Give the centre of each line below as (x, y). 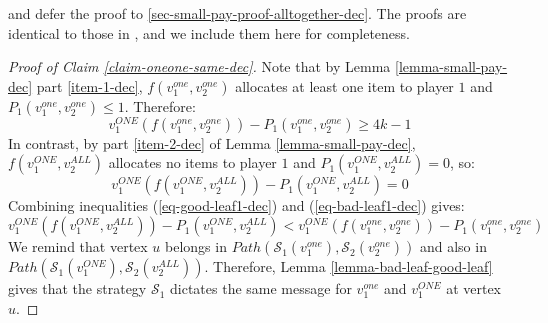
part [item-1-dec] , (89, 85)
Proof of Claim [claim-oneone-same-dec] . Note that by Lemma (199, 66)
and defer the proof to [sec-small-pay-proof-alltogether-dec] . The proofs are (237, 13)
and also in (453, 246)
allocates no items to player (192, 162)
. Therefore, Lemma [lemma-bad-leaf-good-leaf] (348, 266)
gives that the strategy (77, 288)
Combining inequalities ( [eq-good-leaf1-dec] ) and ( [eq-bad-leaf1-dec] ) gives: (236, 205)
